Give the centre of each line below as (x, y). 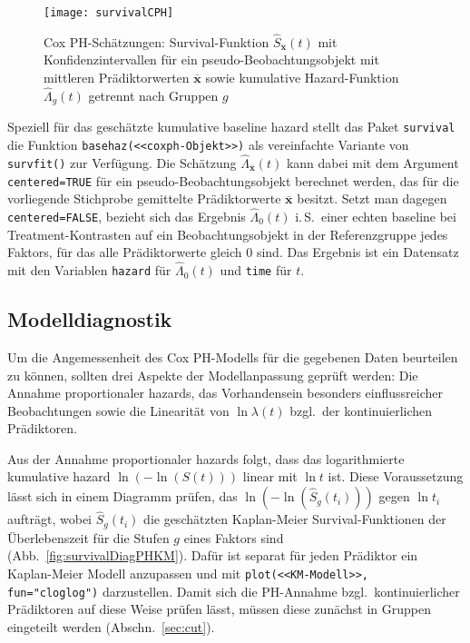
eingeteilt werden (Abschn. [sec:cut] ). (111, 626)
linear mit (270, 476)
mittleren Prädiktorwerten (117, 78)
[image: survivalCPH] (109, 13)
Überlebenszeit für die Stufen (88, 537)
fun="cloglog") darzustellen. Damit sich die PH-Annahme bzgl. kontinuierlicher (234, 591)
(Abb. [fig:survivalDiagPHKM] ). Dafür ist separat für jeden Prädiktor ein (213, 555)
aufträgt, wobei (50, 519)
